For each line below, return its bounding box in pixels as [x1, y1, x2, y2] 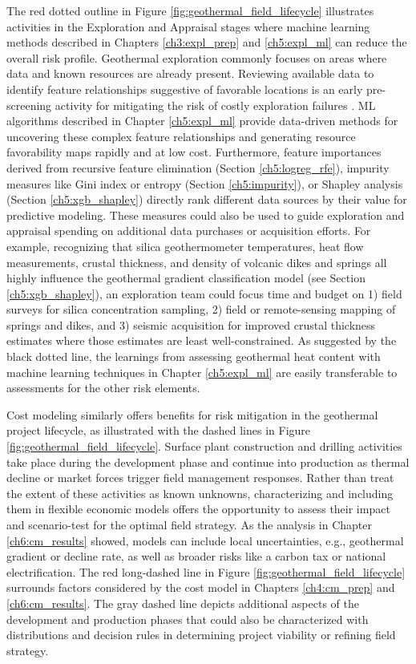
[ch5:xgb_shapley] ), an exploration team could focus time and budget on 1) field [6, 285, 402, 302]
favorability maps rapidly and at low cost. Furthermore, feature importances [6, 144, 382, 160]
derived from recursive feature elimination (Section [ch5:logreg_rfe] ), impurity [6, 159, 390, 176]
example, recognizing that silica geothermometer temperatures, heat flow [6, 237, 364, 254]
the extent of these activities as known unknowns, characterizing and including [6, 484, 394, 501]
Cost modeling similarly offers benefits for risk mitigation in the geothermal [6, 406, 378, 423]
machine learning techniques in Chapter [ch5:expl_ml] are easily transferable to [6, 363, 398, 380]
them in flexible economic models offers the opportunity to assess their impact [6, 500, 390, 517]
